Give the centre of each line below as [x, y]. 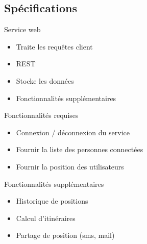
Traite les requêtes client [54, 46]
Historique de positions [52, 201]
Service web [22, 29]
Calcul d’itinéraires [46, 218]
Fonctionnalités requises [41, 115]
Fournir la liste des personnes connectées [80, 149]
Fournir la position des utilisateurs [70, 166]
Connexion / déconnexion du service [73, 132]
